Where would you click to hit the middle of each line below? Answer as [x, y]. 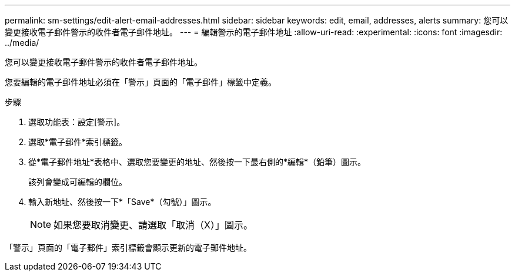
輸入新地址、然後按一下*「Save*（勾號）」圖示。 [122, 202]
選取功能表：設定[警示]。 [77, 122]
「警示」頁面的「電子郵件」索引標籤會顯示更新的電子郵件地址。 [128, 248]
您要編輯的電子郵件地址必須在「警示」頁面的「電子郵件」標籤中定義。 [141, 82]
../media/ [22, 43]
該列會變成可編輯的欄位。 [78, 182]
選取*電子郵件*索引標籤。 [78, 142]
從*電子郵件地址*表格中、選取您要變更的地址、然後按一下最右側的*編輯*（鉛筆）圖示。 [197, 162]
